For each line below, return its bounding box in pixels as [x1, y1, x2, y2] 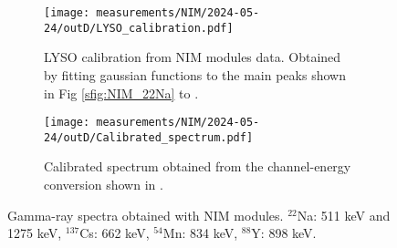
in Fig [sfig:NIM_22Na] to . [44, 83, 199, 102]
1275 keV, [7, 223, 62, 243]
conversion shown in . [44, 175, 163, 193]
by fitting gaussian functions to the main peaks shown [44, 65, 346, 84]
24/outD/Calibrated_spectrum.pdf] [44, 130, 254, 144]
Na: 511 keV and [297, 205, 391, 224]
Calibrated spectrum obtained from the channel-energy [44, 157, 351, 176]
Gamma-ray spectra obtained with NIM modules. [7, 205, 284, 224]
